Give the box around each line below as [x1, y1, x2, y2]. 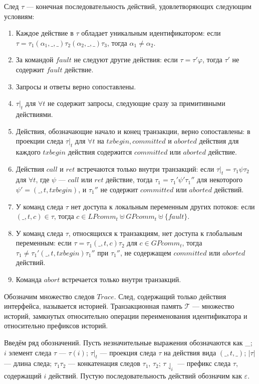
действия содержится [68, 146, 132, 157]
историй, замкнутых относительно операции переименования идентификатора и [4, 310, 247, 321]
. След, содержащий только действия [114, 291, 226, 301]
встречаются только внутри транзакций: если [77, 163, 214, 174]
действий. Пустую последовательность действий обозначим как [48, 370, 242, 380]
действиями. [16, 108, 53, 119]
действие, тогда [106, 174, 153, 185]
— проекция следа [100, 347, 156, 357]
